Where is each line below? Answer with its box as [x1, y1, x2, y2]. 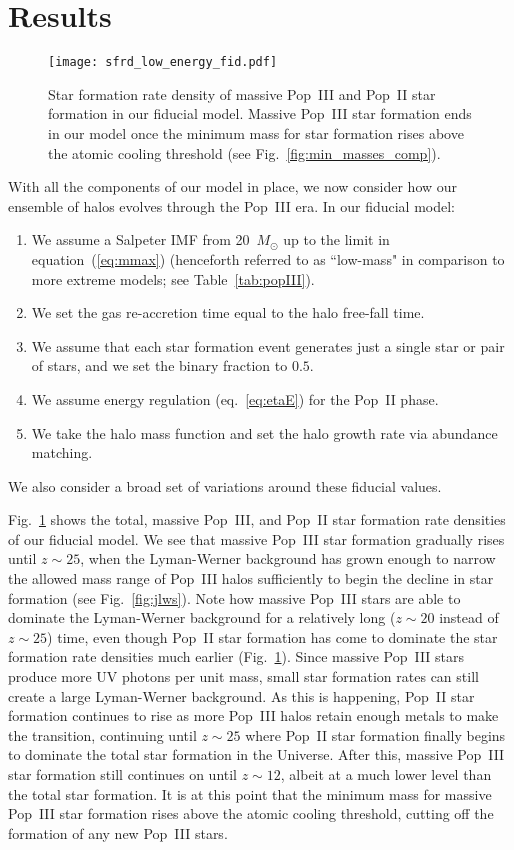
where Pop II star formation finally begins [245, 724, 506, 745]
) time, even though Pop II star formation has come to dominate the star [47, 626, 498, 647]
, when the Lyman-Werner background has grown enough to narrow [80, 548, 496, 569]
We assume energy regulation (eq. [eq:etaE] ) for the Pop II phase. [31, 388, 439, 409]
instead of [439, 607, 499, 628]
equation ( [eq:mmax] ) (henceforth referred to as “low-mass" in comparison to [31, 248, 505, 269]
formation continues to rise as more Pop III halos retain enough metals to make [8, 705, 499, 726]
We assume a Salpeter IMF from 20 [31, 229, 250, 250]
